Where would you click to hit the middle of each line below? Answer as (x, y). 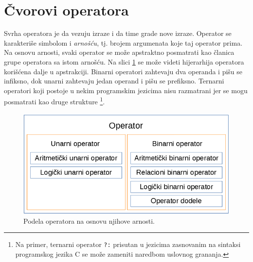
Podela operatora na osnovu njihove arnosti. (89, 221)
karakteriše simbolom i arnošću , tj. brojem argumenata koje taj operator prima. (123, 42)
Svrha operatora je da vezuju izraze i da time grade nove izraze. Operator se (118, 33)
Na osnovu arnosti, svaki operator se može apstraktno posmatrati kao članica (119, 52)
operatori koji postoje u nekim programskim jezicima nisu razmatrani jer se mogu (126, 90)
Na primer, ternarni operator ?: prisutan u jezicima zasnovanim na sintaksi (128, 244)
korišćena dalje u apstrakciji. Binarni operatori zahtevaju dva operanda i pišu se (123, 71)
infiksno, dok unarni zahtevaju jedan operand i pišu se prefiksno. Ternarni (114, 81)
